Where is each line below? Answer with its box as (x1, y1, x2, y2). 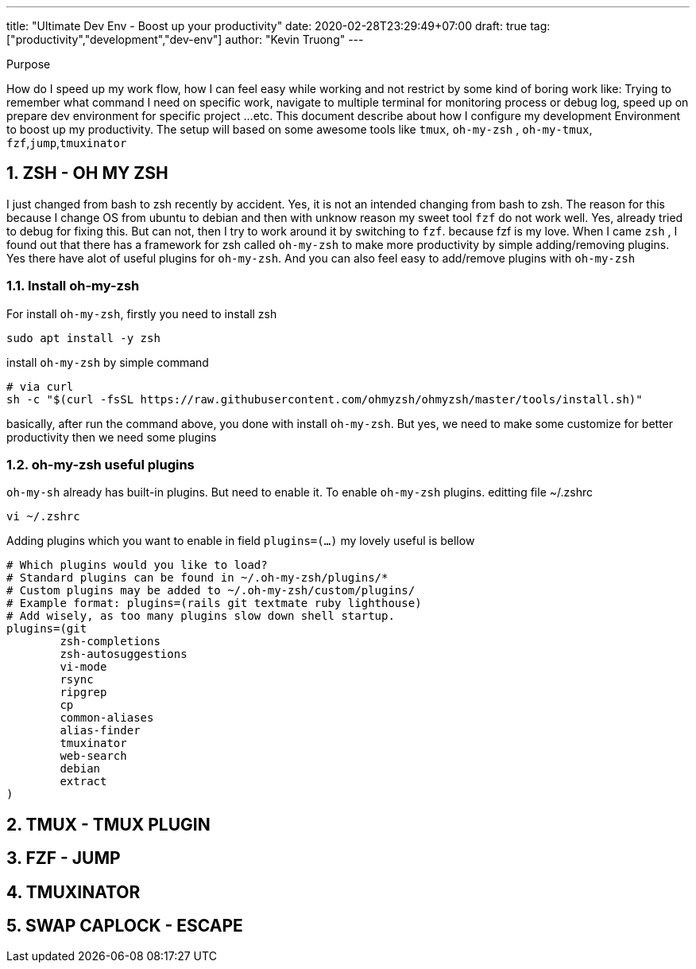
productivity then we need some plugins (6, 430, 217, 444)
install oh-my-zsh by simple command (6, 355, 209, 369)
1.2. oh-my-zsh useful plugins (6, 456, 195, 473)
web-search (60, 749, 127, 763)
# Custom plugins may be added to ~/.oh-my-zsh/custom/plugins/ (6, 584, 416, 597)
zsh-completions (60, 635, 160, 648)
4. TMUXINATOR (6, 881, 141, 902)
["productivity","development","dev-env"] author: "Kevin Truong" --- (6, 33, 364, 46)
